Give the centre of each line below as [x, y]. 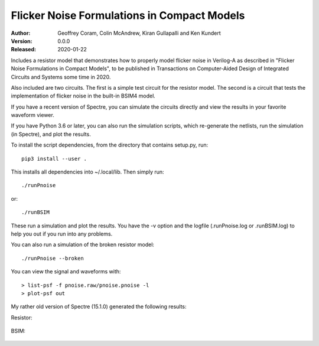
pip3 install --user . [54, 159]
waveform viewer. [32, 115]
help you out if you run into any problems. [62, 234]
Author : [21, 33]
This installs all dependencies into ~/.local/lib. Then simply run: [88, 172]
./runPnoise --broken [53, 258]
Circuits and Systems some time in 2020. [61, 77]
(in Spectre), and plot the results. [51, 134]
